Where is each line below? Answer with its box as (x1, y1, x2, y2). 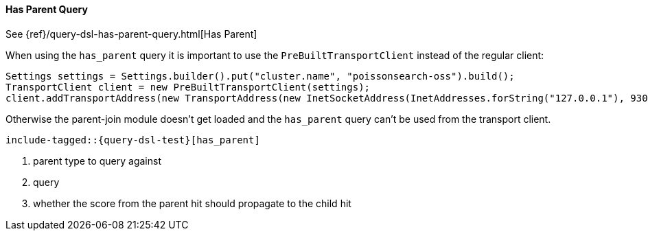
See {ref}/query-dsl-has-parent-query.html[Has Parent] (5, 27, 257, 40)
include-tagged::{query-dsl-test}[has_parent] (5, 134, 260, 145)
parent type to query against (33, 154, 161, 167)
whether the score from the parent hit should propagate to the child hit (33, 197, 351, 209)
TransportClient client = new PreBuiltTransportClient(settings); (5, 81, 371, 93)
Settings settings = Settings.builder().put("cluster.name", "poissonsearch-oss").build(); (5, 70, 515, 82)
